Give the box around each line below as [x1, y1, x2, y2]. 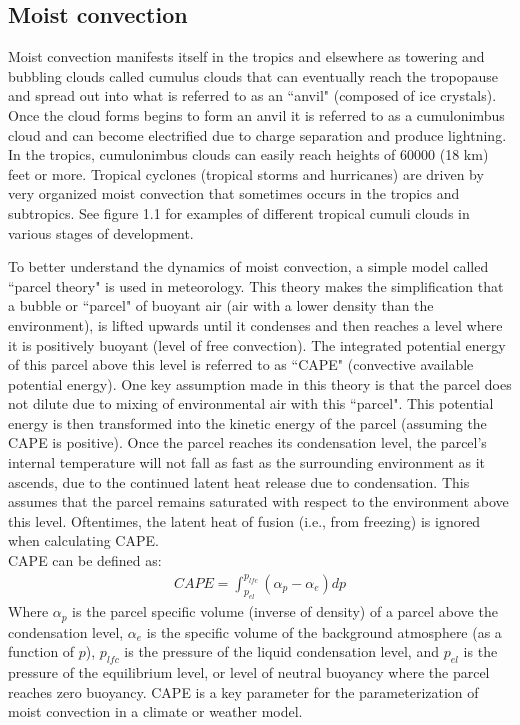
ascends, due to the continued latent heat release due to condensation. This [8, 471, 470, 492]
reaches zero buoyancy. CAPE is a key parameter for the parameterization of [8, 681, 479, 702]
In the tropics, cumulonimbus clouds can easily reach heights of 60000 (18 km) [8, 144, 489, 165]
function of [8, 641, 75, 662]
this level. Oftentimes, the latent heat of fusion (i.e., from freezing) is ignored [8, 510, 481, 531]
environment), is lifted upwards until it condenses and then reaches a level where [8, 314, 503, 335]
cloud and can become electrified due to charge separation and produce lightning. [8, 124, 507, 145]
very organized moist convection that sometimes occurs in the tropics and [8, 183, 460, 204]
